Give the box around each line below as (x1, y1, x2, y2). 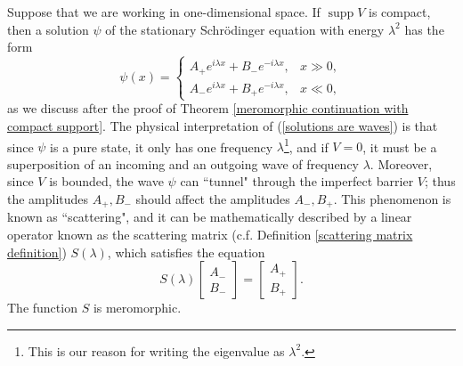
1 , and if (283, 134, 329, 156)
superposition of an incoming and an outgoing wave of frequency (7, 154, 359, 173)
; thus (424, 172, 456, 191)
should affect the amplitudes (135, 190, 290, 208)
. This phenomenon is (333, 190, 451, 208)
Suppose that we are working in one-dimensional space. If (7, 3, 321, 20)
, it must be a (362, 137, 437, 156)
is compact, (368, 3, 431, 20)
